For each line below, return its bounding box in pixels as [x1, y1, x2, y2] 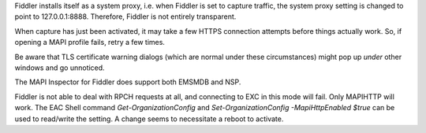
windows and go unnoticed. [14, 63, 106, 72]
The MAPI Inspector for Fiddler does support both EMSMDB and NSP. [14, 77, 241, 87]
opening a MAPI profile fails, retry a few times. [14, 38, 166, 47]
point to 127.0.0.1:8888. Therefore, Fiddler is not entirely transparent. [14, 12, 237, 21]
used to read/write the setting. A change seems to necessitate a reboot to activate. [14, 114, 284, 124]
